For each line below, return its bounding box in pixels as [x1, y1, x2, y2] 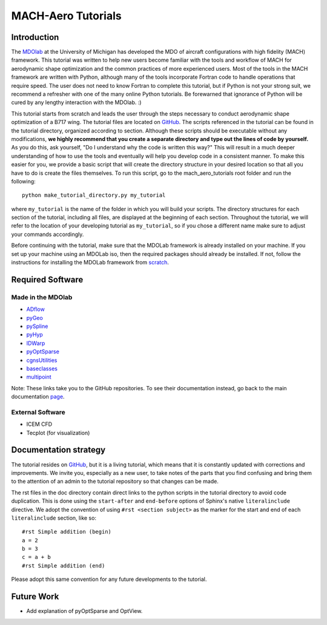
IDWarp [26, 339, 45, 347]
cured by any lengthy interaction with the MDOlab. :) [11, 99, 142, 106]
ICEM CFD [26, 420, 53, 428]
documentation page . [11, 393, 65, 401]
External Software [11, 408, 66, 416]
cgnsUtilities [26, 356, 58, 364]
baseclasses [26, 365, 58, 372]
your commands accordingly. [11, 231, 84, 238]
